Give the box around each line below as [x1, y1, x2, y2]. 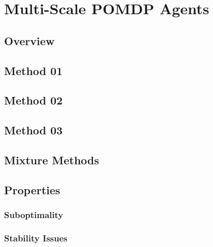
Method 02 [4, 92, 63, 108]
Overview [4, 32, 55, 48]
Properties [4, 182, 60, 197]
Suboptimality [4, 208, 64, 221]
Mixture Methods [4, 152, 99, 167]
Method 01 [4, 62, 63, 78]
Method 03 [4, 122, 63, 138]
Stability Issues [4, 231, 68, 244]
